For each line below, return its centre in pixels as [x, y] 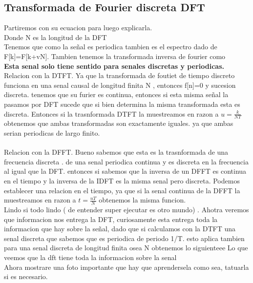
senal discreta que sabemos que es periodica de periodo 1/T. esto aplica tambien [124, 238]
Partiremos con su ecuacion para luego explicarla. [78, 28]
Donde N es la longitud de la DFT [55, 37]
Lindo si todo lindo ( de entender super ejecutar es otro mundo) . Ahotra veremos [126, 209]
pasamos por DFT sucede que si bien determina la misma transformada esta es [122, 104]
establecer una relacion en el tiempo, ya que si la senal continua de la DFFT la [122, 190]
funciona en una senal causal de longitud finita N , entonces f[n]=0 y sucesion [120, 85]
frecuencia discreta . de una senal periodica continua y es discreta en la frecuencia [126, 161]
